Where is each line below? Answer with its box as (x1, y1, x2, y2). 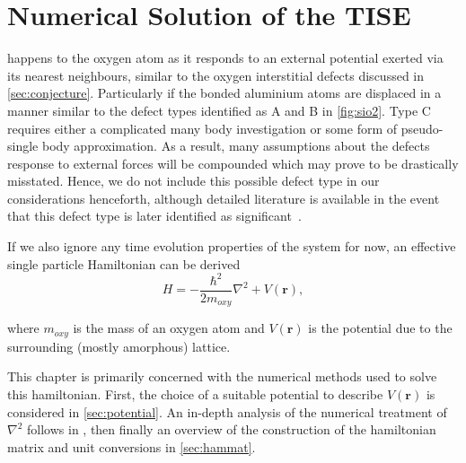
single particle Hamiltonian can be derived (7, 254, 241, 273)
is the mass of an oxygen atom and (73, 319, 265, 337)
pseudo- (400, 118, 444, 137)
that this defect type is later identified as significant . (7, 206, 302, 225)
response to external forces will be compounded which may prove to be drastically (7, 153, 459, 172)
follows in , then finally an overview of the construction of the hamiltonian (27, 420, 436, 439)
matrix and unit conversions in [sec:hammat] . (7, 437, 256, 456)
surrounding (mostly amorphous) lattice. (7, 336, 231, 355)
